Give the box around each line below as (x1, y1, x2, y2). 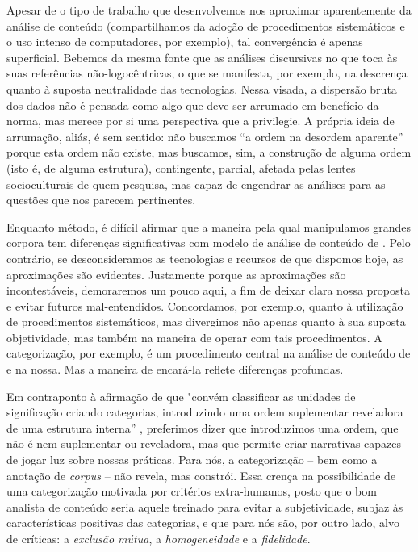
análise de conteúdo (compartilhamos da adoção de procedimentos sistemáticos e (6, 17, 405, 34)
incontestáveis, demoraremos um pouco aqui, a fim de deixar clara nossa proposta (6, 282, 410, 299)
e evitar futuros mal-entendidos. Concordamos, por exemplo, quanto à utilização (6, 297, 403, 314)
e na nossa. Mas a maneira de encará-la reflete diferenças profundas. (6, 361, 344, 378)
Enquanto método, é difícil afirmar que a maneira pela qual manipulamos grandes (6, 218, 412, 235)
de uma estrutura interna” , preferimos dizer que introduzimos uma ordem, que (6, 419, 399, 436)
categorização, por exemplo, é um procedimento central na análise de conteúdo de (6, 345, 411, 362)
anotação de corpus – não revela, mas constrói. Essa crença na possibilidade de (6, 466, 396, 483)
